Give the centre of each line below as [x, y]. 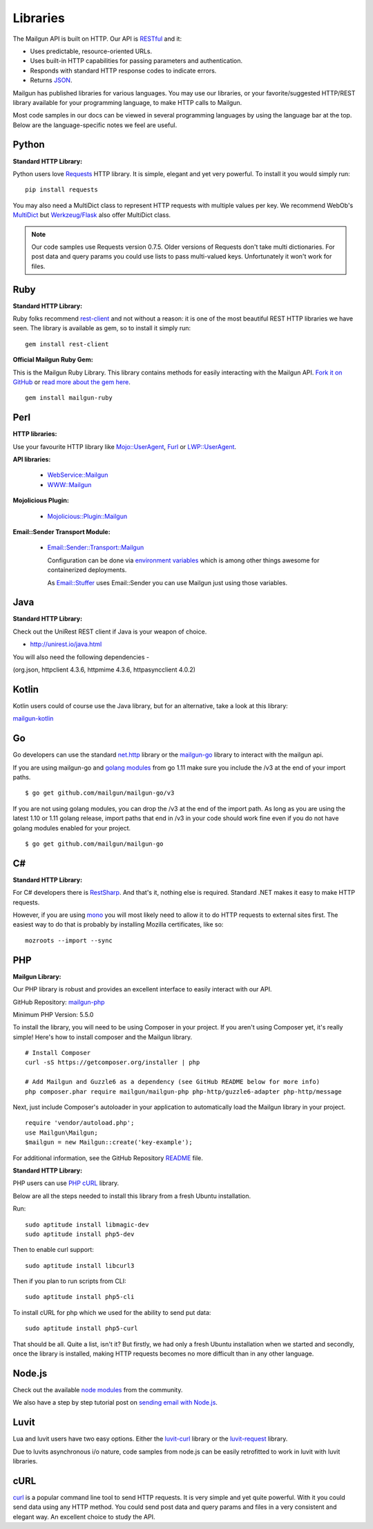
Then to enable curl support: [54, 1250]
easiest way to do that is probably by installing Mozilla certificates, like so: [118, 924]
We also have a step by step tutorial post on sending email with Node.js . [115, 1403]
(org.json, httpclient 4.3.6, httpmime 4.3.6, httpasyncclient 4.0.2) [104, 669]
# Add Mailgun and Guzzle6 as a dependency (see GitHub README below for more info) [173, 1082]
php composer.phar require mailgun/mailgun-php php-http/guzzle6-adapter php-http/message [183, 1091]
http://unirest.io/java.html [66, 644]
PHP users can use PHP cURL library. [66, 1183]
